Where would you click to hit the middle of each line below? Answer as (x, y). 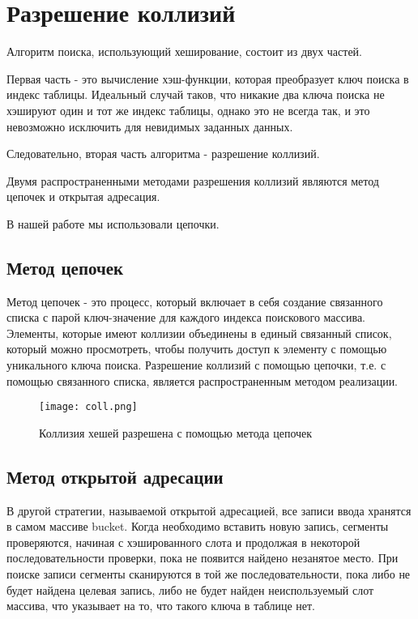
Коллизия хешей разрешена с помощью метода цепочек (176, 432)
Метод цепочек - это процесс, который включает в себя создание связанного (195, 301)
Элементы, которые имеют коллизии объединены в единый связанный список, (199, 333)
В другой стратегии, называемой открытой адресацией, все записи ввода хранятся (209, 510)
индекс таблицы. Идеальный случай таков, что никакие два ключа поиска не (196, 94)
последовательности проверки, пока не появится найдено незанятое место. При (203, 558)
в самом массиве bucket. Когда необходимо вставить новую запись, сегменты (198, 526)
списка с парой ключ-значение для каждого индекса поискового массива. (186, 317)
